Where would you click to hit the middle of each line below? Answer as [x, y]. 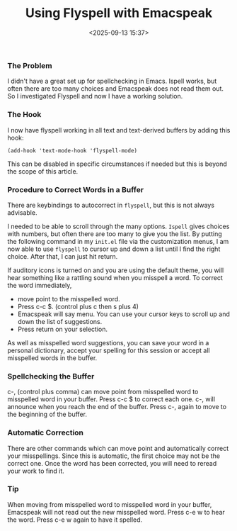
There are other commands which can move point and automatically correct [118, 448]
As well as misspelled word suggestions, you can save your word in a [108, 342]
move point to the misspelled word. [69, 298]
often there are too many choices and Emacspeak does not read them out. [116, 89]
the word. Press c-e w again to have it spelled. [75, 520]
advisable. [22, 212]
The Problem [30, 65]
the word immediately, [40, 285]
